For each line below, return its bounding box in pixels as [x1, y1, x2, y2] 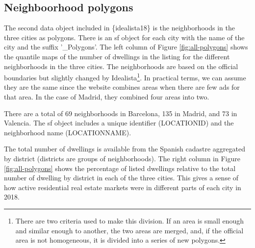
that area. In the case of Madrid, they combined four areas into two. [4, 92, 209, 102]
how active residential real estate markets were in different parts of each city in [4, 182, 241, 192]
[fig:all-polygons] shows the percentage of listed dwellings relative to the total [4, 163, 236, 173]
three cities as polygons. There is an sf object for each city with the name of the [4, 32, 245, 42]
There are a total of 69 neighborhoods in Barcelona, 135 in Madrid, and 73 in [4, 108, 237, 118]
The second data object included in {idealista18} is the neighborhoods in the [4, 23, 235, 33]
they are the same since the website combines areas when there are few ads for [4, 82, 240, 92]
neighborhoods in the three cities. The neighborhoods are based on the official [4, 61, 238, 71]
